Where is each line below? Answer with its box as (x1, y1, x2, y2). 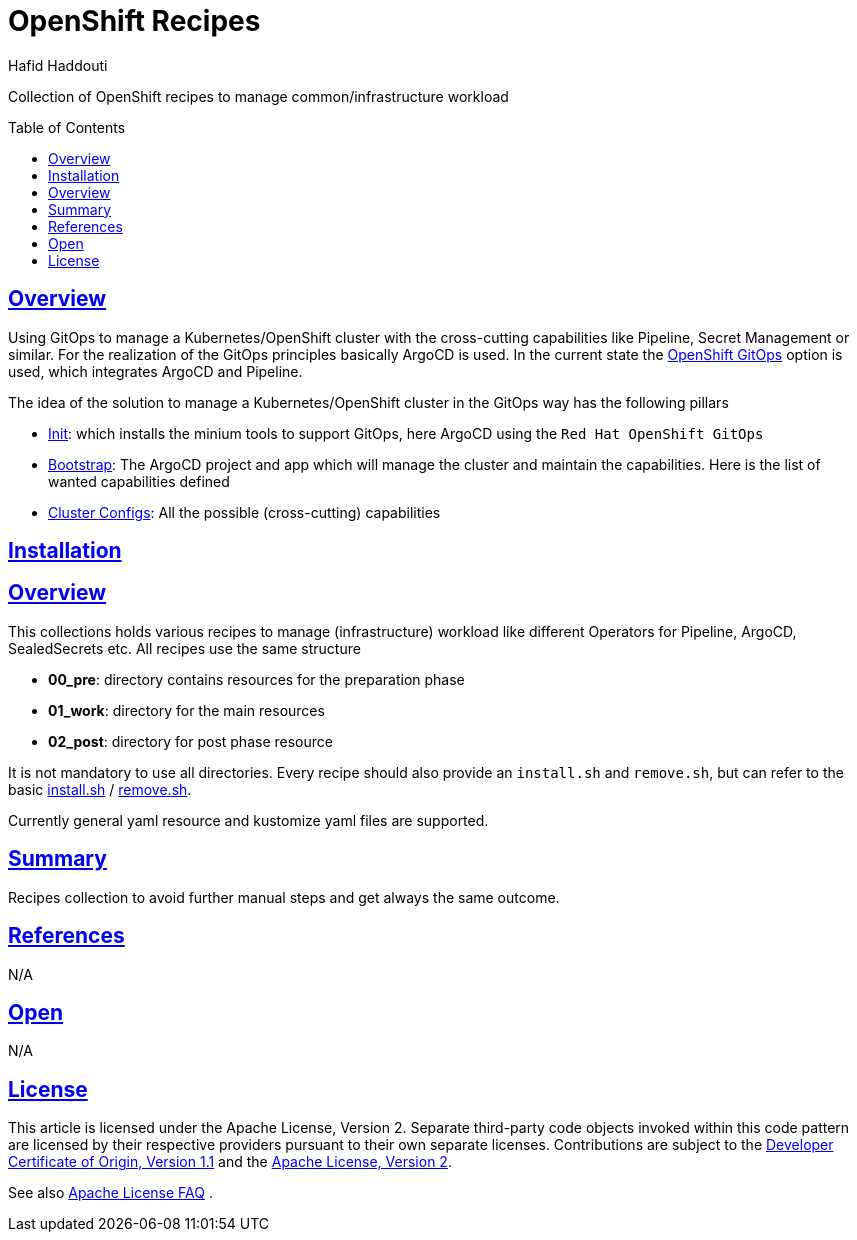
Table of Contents (8, 118, 126, 136)
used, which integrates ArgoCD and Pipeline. (8, 362, 303, 380)
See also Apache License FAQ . (8, 1184, 213, 1202)
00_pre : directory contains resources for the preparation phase (48, 670, 465, 688)
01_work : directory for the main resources (48, 701, 325, 719)
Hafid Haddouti (8, 56, 108, 74)
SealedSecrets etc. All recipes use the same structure (8, 639, 361, 657)
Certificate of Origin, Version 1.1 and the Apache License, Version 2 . (8, 1153, 452, 1171)
